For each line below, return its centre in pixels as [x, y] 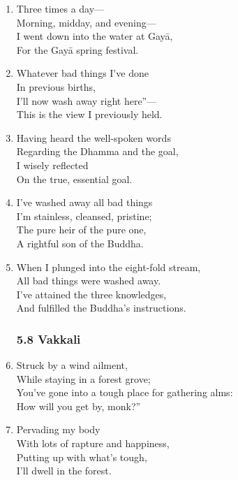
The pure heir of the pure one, [81, 230]
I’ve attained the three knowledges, [91, 294]
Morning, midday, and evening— [86, 22]
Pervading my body [58, 429]
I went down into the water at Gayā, [95, 36]
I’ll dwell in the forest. [64, 471]
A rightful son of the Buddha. [80, 243]
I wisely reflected [52, 165]
